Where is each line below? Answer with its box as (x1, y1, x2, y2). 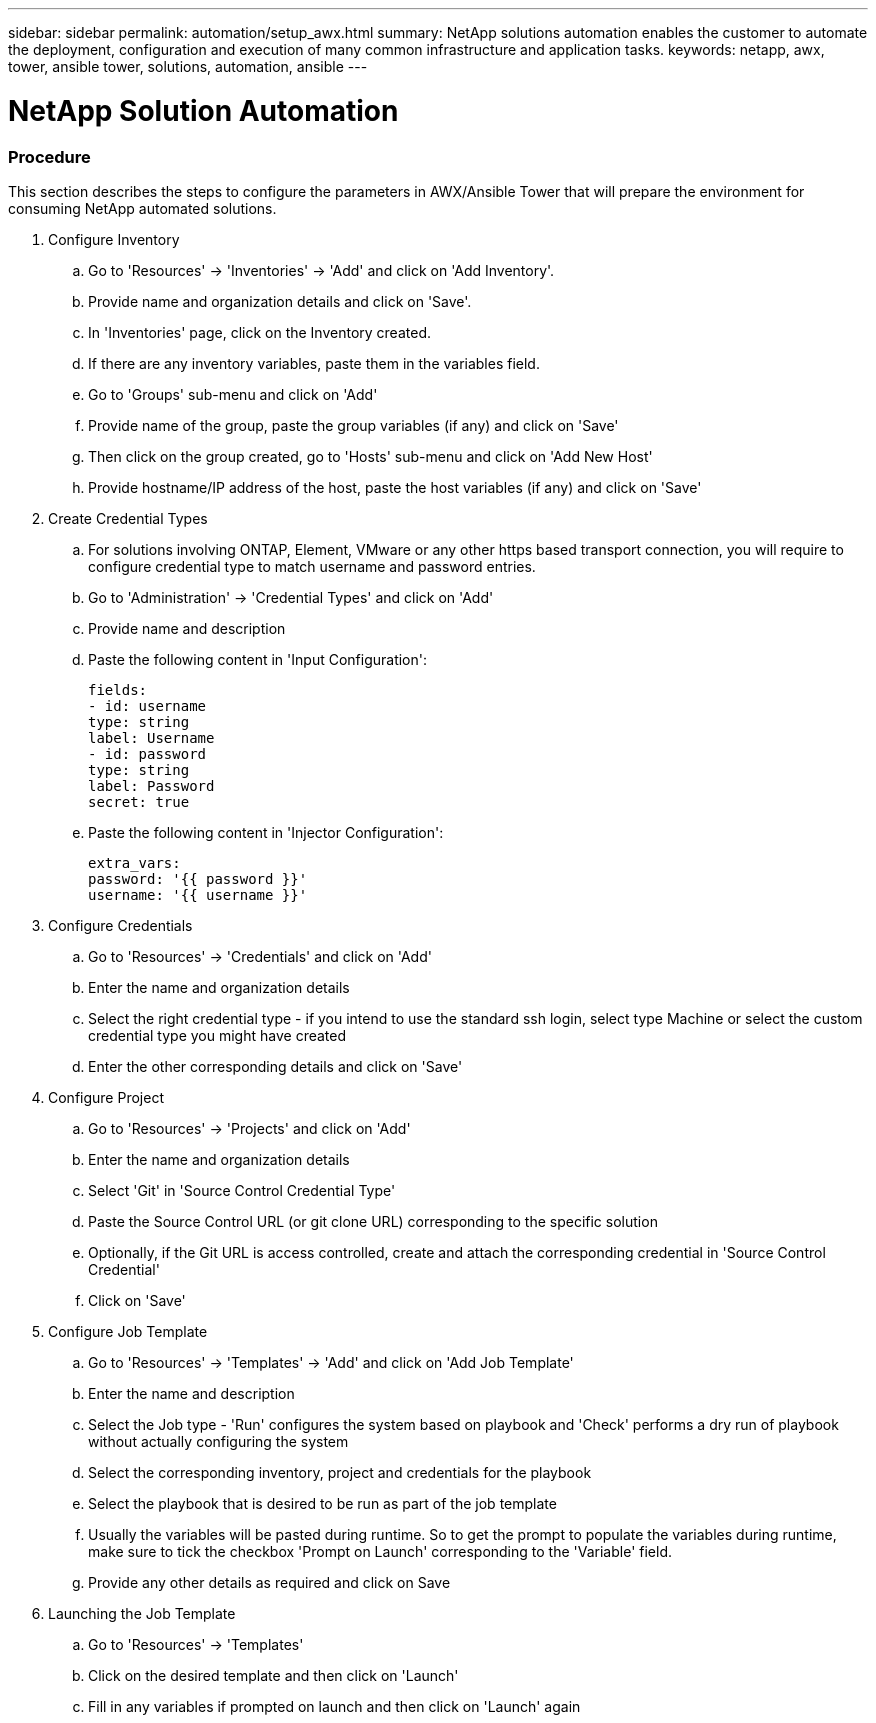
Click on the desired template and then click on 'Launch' (88, 1666, 459, 1684)
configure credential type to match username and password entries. (88, 557, 536, 575)
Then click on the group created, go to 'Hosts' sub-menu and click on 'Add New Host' (88, 447, 653, 465)
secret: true (88, 793, 190, 810)
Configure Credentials (48, 916, 193, 934)
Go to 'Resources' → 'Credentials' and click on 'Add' (88, 947, 432, 965)
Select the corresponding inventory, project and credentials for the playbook (88, 1463, 592, 1481)
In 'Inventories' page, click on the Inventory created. (88, 323, 431, 341)
